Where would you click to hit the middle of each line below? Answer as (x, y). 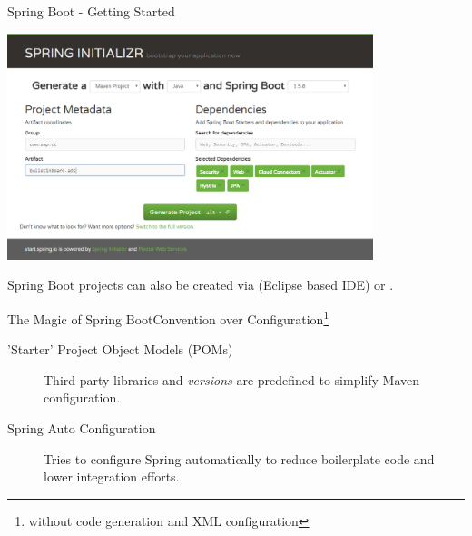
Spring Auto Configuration (82, 428)
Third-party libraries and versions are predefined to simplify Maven (232, 379)
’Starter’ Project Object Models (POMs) (120, 349)
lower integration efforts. (112, 476)
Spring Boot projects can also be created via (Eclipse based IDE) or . (201, 285)
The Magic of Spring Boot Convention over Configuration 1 (168, 318)
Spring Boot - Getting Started (91, 11)
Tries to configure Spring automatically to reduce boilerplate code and (239, 458)
